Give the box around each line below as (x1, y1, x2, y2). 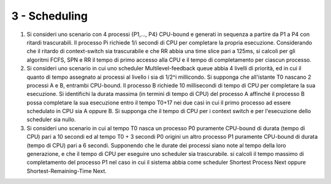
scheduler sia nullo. (26, 116, 76, 123)
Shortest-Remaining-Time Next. (26, 167, 107, 174)
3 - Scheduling (11, 9, 88, 23)
